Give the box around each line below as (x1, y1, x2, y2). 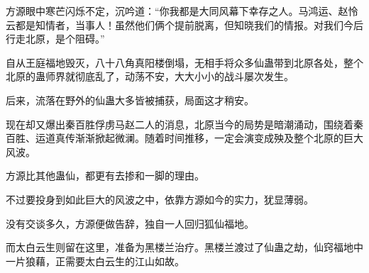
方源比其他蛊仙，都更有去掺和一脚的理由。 (6, 168, 204, 183)
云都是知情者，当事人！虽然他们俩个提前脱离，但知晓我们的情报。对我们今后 (6, 17, 363, 32)
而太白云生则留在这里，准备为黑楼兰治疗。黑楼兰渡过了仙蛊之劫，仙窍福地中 (6, 240, 363, 255)
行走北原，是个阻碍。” (6, 31, 105, 46)
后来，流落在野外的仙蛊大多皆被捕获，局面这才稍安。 (6, 92, 254, 107)
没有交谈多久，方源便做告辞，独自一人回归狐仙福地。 (6, 216, 254, 230)
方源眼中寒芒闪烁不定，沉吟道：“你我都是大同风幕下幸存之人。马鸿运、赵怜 (6, 4, 358, 18)
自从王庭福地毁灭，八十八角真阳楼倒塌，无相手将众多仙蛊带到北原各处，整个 (6, 55, 363, 69)
